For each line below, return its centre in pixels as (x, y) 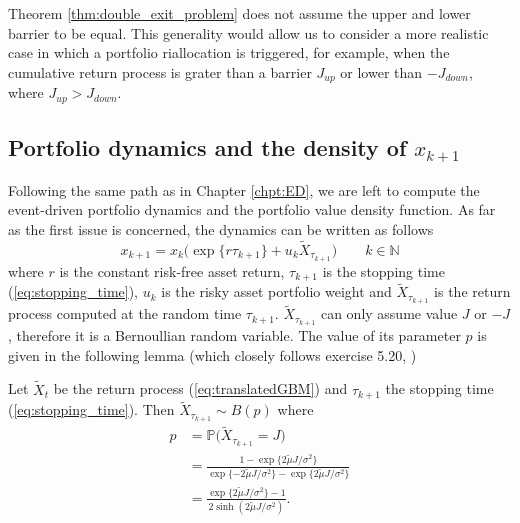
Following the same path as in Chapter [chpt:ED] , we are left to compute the (244, 189)
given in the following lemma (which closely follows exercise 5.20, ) (212, 354)
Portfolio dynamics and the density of (207, 147)
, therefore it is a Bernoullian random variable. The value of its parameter (234, 335)
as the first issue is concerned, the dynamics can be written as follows (221, 228)
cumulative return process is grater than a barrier (160, 71)
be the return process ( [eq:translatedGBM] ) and (200, 388)
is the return (472, 291)
